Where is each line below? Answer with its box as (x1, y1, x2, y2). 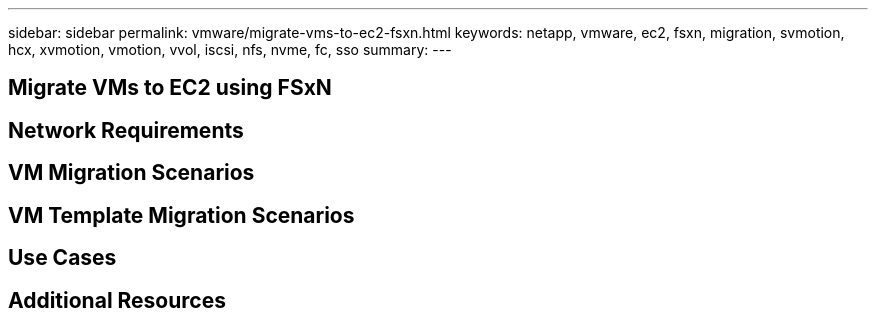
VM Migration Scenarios (8, 160, 255, 186)
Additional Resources (8, 287, 226, 313)
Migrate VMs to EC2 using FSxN (8, 75, 332, 101)
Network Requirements (8, 117, 244, 143)
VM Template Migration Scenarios (8, 202, 355, 228)
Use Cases (8, 245, 117, 271)
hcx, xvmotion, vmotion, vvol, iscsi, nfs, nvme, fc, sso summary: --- (8, 41, 452, 58)
